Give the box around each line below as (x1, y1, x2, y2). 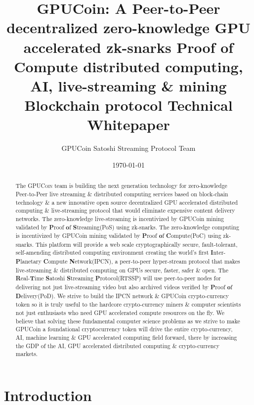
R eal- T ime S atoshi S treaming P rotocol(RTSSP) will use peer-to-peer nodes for (15, 274, 221, 283)
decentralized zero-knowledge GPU (6, 17, 251, 38)
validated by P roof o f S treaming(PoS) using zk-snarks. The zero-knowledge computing (15, 223, 239, 231)
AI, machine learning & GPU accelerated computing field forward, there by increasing (15, 333, 237, 342)
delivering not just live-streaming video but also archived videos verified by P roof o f (15, 283, 233, 292)
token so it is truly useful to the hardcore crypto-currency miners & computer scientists (15, 300, 241, 309)
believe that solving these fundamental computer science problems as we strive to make (15, 316, 240, 325)
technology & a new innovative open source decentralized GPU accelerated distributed (15, 198, 238, 206)
